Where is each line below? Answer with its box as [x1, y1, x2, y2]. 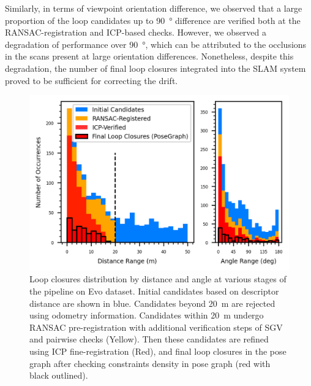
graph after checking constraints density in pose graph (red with [29, 357, 271, 369]
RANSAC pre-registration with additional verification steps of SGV [29, 320, 283, 333]
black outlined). [29, 369, 88, 382]
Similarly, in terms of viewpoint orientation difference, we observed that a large [5, 2, 302, 14]
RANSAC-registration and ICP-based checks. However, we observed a [5, 26, 267, 39]
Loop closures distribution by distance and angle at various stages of [29, 272, 287, 285]
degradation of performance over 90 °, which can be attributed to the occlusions [5, 37, 307, 50]
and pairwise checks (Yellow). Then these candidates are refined [29, 333, 269, 345]
